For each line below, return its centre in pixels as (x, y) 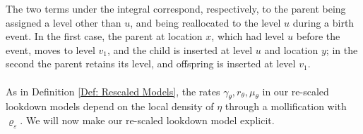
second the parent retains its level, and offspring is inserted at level (151, 63)
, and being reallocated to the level (206, 22)
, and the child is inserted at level (180, 49)
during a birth (323, 22)
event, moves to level (50, 49)
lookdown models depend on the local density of (110, 106)
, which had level (248, 36)
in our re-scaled (296, 91)
